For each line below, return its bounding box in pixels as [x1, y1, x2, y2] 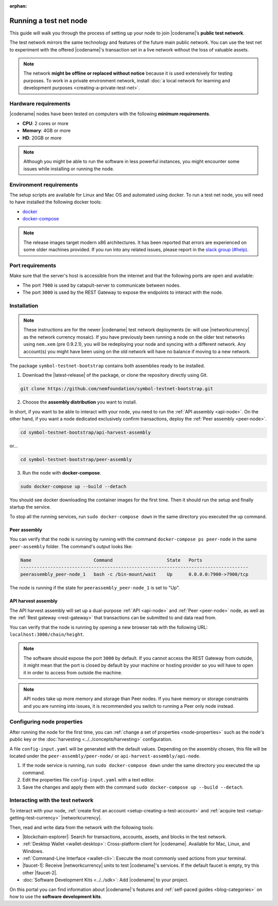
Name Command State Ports [20, 557, 203, 563]
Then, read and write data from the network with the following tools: [9, 824, 154, 830]
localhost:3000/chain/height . [9, 631, 84, 637]
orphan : [9, 3, 27, 9]
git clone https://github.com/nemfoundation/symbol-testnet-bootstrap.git [20, 386, 214, 392]
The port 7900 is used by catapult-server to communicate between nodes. [22, 282, 181, 288]
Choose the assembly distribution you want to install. [22, 399, 137, 405]
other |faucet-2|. [22, 869, 58, 876]
